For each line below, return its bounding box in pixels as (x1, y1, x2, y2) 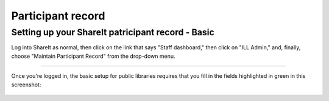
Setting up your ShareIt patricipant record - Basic (11, 27, 214, 38)
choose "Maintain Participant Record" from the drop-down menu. (11, 52, 175, 60)
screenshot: (11, 81, 41, 88)
